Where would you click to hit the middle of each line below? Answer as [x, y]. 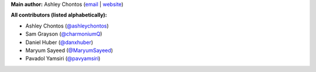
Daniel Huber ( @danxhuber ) [59, 42]
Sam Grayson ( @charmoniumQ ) [64, 34]
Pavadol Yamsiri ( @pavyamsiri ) [63, 59]
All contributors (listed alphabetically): [59, 15]
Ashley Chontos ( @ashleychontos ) [67, 26]
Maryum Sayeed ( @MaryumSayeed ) [69, 50]
